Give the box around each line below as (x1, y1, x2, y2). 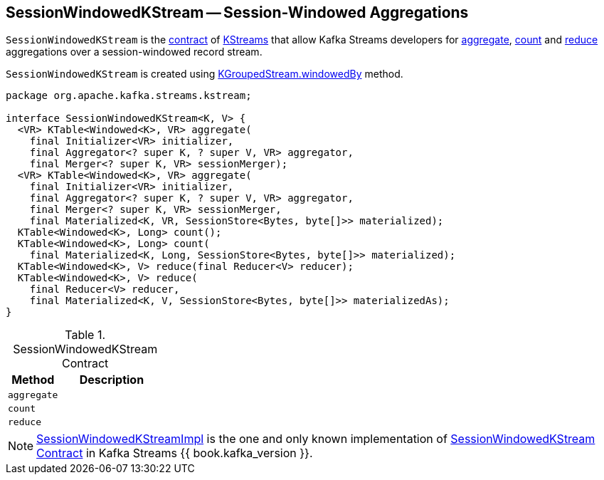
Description (79, 372, 144, 387)
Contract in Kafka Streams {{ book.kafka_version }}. (36, 446, 313, 461)
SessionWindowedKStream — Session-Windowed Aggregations (6, 4, 469, 21)
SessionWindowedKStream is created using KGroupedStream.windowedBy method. (6, 68, 403, 80)
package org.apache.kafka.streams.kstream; (6, 90, 252, 102)
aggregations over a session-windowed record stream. (6, 46, 263, 58)
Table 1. (65, 328, 106, 343)
